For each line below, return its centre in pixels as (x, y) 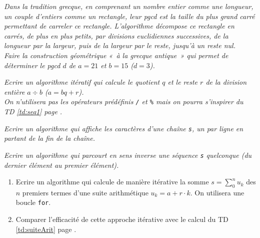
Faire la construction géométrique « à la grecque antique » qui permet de (116, 55)
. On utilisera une (217, 192)
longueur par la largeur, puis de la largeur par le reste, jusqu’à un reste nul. (120, 45)
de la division (226, 82)
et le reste (183, 82)
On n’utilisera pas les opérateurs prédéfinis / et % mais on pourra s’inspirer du (124, 101)
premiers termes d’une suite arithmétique (85, 192)
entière (14, 91)
